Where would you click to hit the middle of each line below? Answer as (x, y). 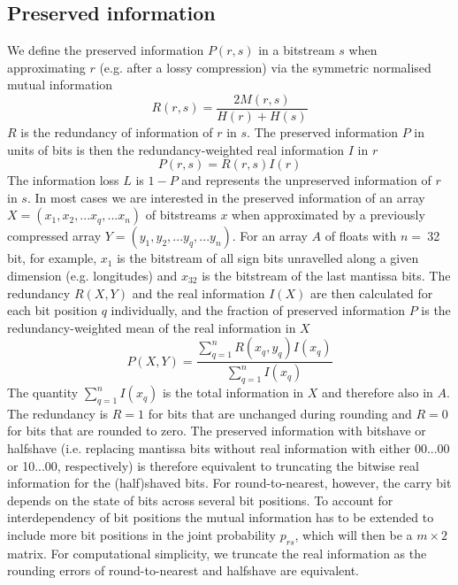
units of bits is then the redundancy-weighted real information (176, 149)
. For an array (270, 236)
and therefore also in (378, 393)
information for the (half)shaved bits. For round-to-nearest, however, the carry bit (229, 483)
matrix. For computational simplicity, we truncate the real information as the (217, 553)
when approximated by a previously (328, 215)
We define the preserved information (106, 50)
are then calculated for (372, 292)
